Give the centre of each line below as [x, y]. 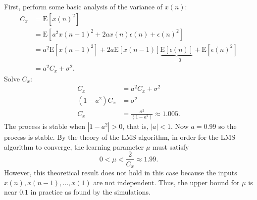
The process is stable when [45, 126]
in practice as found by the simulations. [90, 192]
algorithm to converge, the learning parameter [74, 146]
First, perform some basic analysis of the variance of [83, 6]
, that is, [135, 126]
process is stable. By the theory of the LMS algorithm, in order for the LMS [120, 137]
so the [228, 126]
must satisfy [171, 146]
